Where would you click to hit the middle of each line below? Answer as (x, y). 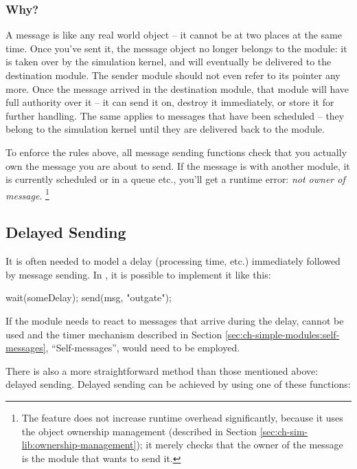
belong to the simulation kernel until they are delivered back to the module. (165, 129)
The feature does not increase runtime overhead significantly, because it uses (182, 417)
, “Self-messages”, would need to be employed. (143, 348)
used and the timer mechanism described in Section (114, 334)
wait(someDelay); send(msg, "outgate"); (89, 297)
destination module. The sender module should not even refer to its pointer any (173, 75)
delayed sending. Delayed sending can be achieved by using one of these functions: (178, 384)
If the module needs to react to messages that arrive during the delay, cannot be (175, 320)
